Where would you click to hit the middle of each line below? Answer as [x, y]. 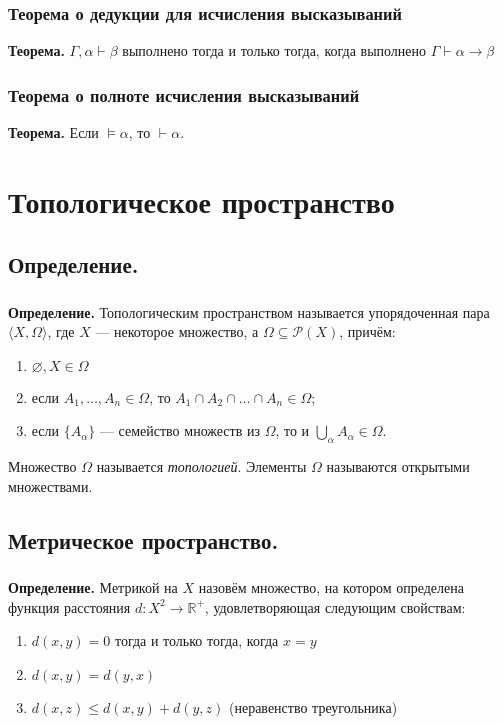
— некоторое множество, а [177, 331]
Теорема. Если [53, 132]
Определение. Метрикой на [93, 587]
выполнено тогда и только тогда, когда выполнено [274, 50]
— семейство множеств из [179, 430]
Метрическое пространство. [143, 539]
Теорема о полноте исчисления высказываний [184, 94]
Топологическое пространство [201, 200]
